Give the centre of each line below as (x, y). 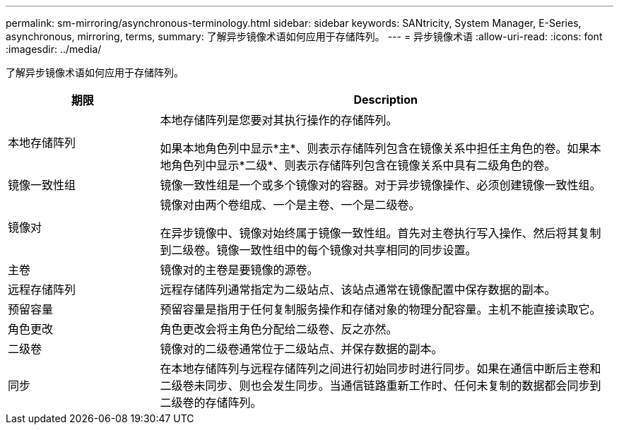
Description (385, 100)
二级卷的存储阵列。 (211, 402)
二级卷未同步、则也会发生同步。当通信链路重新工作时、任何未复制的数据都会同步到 (381, 386)
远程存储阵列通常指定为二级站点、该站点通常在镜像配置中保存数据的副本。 (358, 289)
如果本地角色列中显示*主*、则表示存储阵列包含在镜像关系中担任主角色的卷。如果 (375, 148)
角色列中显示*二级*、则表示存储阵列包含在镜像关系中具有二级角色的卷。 (364, 165)
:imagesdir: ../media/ (54, 49)
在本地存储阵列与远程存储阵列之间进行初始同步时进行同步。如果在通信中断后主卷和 (381, 369)
